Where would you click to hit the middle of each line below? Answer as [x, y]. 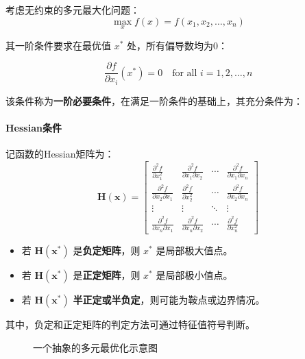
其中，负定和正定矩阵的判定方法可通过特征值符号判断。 [130, 324]
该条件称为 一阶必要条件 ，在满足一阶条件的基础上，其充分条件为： [154, 100]
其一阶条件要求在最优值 [58, 45]
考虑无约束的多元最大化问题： [73, 10]
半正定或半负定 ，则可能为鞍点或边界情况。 [169, 299]
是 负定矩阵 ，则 [107, 250]
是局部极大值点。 [194, 250]
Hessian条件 [34, 128]
